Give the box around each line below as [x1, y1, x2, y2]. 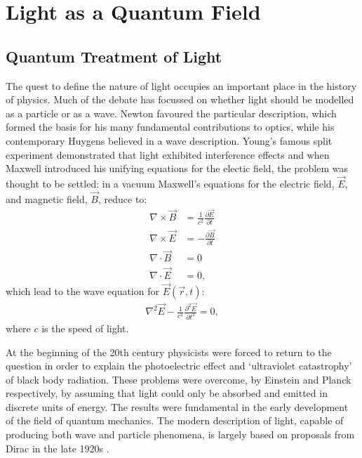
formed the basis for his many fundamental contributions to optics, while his [6, 119, 335, 134]
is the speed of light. [41, 320, 129, 335]
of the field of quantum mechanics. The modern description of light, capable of [6, 413, 344, 428]
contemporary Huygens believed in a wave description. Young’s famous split [6, 133, 333, 148]
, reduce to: [98, 191, 147, 206]
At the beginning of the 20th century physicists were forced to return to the [6, 344, 332, 359]
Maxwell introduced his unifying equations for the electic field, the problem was [6, 161, 349, 176]
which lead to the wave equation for [6, 283, 159, 298]
